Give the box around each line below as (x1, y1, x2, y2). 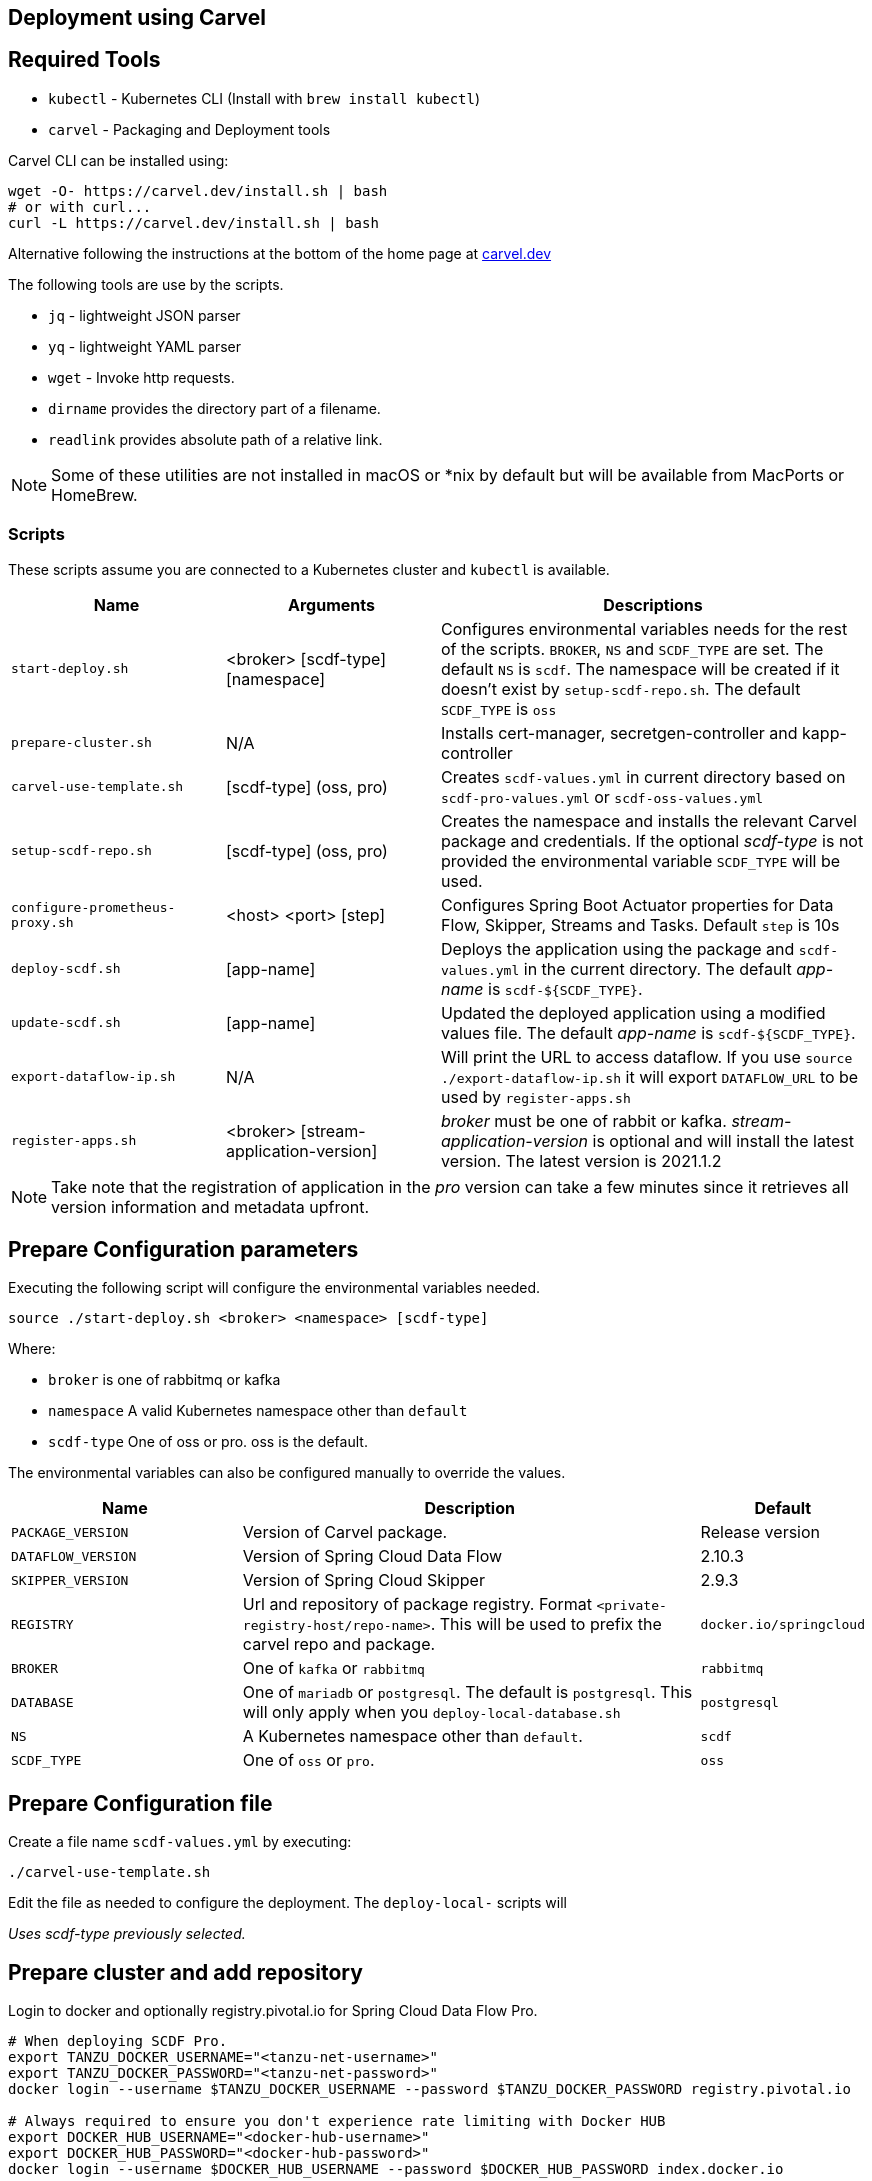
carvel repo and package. (242, 1634, 436, 1655)
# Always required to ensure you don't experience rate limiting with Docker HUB (8, 2113, 666, 2130)
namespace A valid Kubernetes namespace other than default (48, 1402, 468, 1420)
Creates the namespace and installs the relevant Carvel (441, 810, 857, 831)
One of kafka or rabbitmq (242, 1658, 425, 1679)
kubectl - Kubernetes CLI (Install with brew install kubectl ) (48, 89, 481, 107)
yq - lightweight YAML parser (48, 337, 242, 355)
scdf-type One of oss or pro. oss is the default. (48, 1433, 368, 1451)
